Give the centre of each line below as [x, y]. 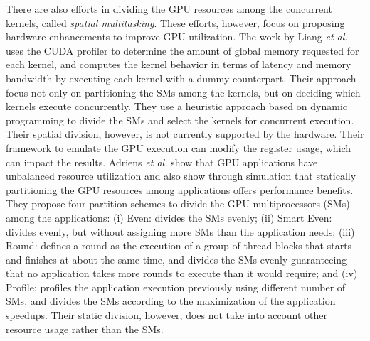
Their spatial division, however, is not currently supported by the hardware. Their [185, 134]
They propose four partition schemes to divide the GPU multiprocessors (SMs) [178, 204]
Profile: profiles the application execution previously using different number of [176, 287]
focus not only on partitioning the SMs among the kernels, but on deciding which [183, 92]
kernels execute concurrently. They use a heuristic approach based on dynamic [176, 106]
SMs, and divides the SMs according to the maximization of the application [171, 301]
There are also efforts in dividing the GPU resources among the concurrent [169, 9]
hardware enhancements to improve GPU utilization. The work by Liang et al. [177, 37]
